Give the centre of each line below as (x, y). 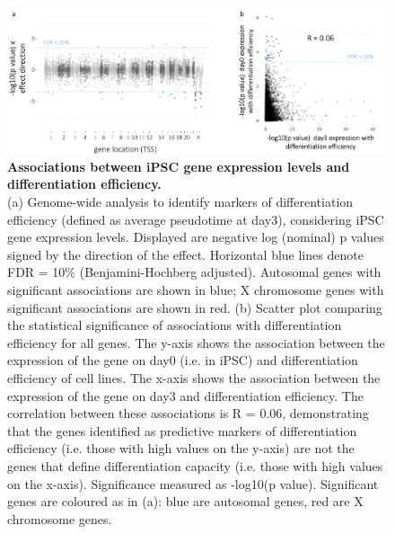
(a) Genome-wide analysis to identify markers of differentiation (180, 202)
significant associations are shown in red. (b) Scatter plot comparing (195, 307)
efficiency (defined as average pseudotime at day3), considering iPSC (196, 219)
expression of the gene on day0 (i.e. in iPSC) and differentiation (183, 360)
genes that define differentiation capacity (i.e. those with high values (195, 465)
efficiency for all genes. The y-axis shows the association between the (196, 342)
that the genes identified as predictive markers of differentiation (182, 430)
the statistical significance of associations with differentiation (175, 325)
